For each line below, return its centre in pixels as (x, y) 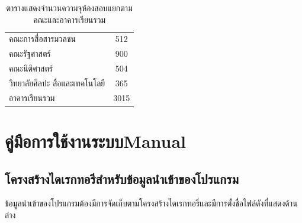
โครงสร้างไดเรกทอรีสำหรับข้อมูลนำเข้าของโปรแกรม (122, 178)
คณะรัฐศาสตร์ (30, 54)
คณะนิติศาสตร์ (31, 68)
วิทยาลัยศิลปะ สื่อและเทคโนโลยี (57, 83)
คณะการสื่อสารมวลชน (42, 39)
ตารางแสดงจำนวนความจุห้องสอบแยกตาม (69, 8)
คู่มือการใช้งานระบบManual (96, 141)
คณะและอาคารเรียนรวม (69, 19)
